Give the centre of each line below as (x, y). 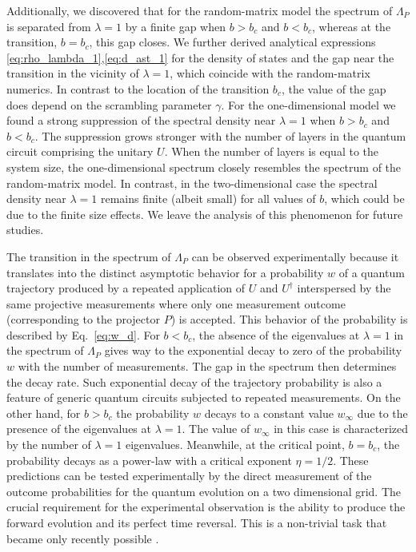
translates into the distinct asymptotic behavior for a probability (165, 272)
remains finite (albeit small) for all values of (208, 199)
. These (351, 460)
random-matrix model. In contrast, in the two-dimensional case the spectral (192, 183)
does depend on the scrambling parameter (109, 104)
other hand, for (44, 413)
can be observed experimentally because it (295, 256)
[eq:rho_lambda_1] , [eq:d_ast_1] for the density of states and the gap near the (200, 57)
